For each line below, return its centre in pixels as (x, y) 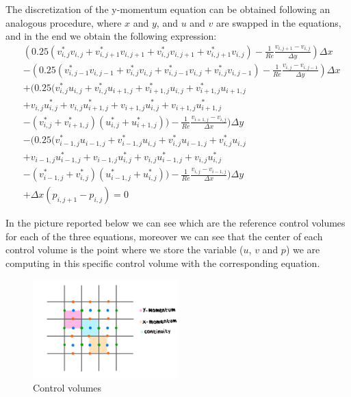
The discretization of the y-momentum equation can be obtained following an (168, 9)
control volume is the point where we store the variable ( (125, 249)
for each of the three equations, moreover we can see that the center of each (164, 236)
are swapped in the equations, (279, 22)
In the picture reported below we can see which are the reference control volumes (175, 223)
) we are (303, 249)
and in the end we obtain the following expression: (111, 36)
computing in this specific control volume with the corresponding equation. (163, 262)
